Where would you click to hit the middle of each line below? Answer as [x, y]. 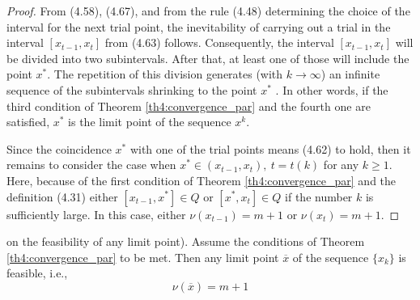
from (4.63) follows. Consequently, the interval [219, 42]
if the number [319, 196]
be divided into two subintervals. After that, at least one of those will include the [208, 58]
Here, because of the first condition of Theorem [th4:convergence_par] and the [202, 180]
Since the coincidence [59, 148]
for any [341, 165]
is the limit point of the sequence [150, 122]
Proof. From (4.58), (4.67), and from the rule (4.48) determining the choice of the [208, 11]
